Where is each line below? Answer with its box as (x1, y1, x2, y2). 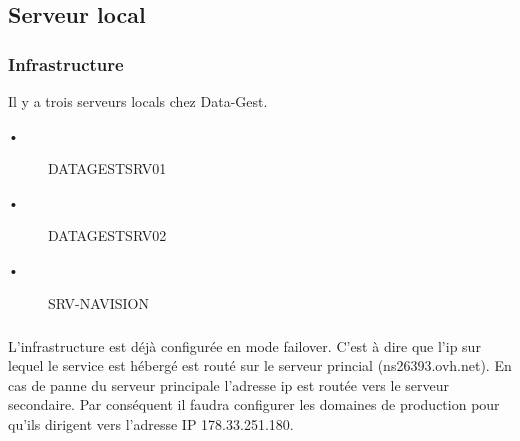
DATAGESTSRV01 (48, 158, 167, 179)
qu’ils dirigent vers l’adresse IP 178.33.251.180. (8, 413, 294, 434)
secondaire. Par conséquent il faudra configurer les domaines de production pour (8, 394, 500, 415)
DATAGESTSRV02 (48, 225, 167, 246)
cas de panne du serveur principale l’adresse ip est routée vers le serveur (8, 374, 450, 395)
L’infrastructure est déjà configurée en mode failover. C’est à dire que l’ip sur (8, 335, 481, 356)
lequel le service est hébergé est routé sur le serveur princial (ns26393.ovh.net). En (8, 355, 512, 376)
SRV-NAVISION (48, 292, 149, 313)
